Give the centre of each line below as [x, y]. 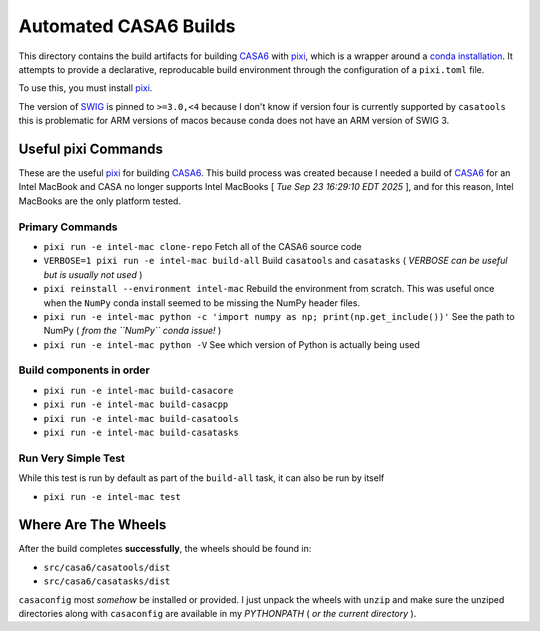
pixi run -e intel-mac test [112, 496]
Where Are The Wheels [92, 525]
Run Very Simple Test [71, 458]
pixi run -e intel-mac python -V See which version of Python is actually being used [231, 344]
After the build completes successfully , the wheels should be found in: [165, 549]
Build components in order [84, 370]
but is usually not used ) [93, 274]
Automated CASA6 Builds [127, 26]
